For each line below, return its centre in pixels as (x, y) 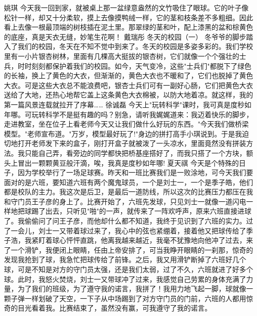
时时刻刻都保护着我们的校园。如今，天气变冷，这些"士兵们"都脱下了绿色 (134, 66)
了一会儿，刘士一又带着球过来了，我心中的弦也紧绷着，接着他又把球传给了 (125, 230)
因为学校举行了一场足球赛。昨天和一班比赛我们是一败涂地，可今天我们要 (135, 172)
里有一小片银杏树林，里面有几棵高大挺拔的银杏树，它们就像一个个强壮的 (122, 56)
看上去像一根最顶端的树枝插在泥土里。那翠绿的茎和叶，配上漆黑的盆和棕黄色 (128, 27)
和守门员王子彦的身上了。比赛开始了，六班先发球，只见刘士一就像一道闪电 (125, 201)
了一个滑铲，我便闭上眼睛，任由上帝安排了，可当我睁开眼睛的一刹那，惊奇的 (128, 249)
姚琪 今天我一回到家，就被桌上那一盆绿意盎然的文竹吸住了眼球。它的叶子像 (126, 7)
